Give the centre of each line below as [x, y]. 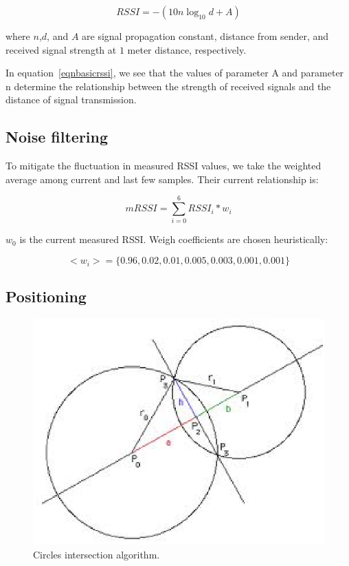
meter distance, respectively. [187, 49]
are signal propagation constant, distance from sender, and [205, 36]
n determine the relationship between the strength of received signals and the [168, 86]
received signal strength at [61, 49]
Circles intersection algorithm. [97, 554]
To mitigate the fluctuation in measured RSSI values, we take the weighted [164, 166]
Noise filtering [57, 137]
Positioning [46, 296]
